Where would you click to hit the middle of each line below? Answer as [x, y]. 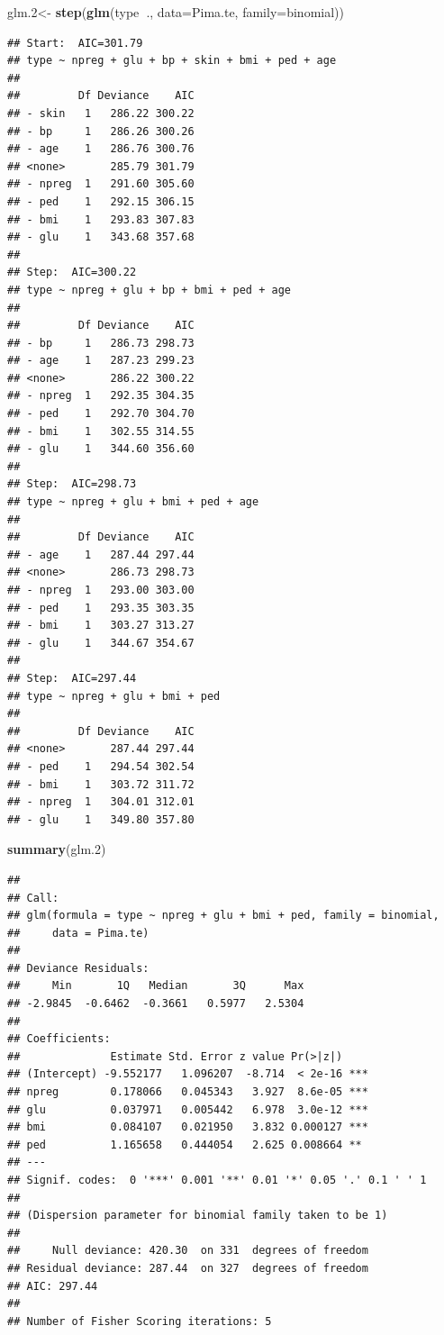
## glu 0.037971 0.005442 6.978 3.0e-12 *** [188, 1109]
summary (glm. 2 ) [57, 849]
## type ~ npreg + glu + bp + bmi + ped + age [149, 290]
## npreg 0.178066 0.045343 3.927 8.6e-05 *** [188, 1092]
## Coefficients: [59, 1039]
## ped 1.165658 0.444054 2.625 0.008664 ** [185, 1144]
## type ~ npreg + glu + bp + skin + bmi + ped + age [172, 61]
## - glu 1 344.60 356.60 [101, 449]
